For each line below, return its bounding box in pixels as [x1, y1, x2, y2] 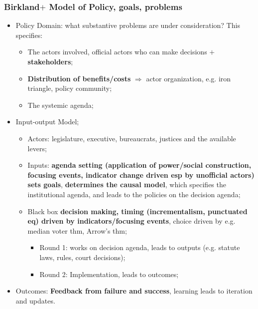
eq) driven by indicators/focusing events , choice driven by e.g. [27, 216, 236, 226]
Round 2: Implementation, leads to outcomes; [39, 269, 179, 279]
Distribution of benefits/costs [27, 73, 131, 83]
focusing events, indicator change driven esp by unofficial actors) [27, 169, 255, 180]
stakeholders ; [27, 56, 73, 66]
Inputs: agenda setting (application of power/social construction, [27, 160, 252, 170]
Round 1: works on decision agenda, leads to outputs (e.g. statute [39, 242, 240, 253]
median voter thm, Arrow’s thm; [27, 225, 127, 236]
